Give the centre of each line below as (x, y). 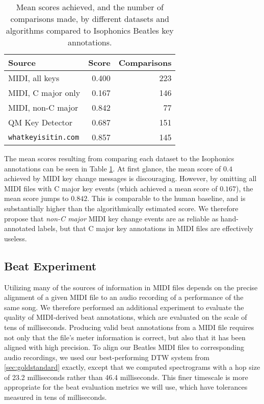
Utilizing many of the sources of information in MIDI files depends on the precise (131, 287)
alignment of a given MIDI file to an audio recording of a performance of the (124, 297)
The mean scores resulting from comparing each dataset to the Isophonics (119, 158)
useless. (16, 238)
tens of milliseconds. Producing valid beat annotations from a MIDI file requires (129, 327)
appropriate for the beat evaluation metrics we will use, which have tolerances (126, 387)
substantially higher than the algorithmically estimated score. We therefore (121, 208)
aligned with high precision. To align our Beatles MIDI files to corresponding (124, 347)
